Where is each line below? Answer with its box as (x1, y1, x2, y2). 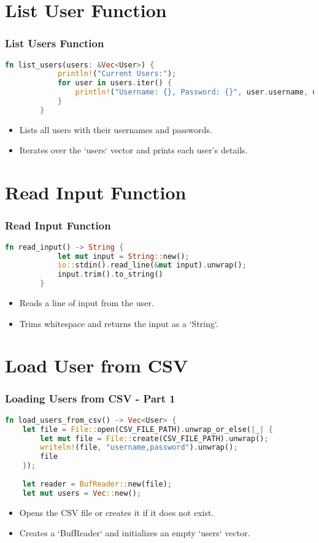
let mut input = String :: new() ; (57, 252, 190, 261)
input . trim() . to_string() (57, 270, 163, 279)
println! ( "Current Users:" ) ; (57, 69, 177, 79)
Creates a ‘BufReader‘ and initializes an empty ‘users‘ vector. (19, 526, 250, 539)
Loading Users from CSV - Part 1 (5, 391, 175, 406)
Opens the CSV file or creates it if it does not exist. (19, 506, 214, 518)
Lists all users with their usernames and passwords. (19, 123, 212, 136)
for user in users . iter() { (57, 79, 172, 88)
